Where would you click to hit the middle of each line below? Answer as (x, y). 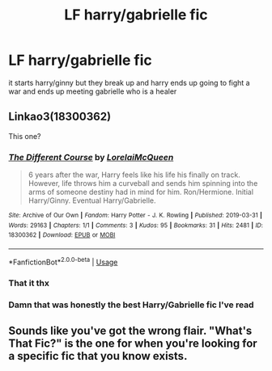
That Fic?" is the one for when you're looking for (133, 343)
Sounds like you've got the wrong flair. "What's (130, 330)
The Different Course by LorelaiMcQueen (91, 157)
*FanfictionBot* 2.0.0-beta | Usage (63, 261)
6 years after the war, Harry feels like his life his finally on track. (134, 175)
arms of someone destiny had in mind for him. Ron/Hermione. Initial (140, 192)
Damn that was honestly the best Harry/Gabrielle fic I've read (131, 305)
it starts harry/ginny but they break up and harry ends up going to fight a (129, 82)
